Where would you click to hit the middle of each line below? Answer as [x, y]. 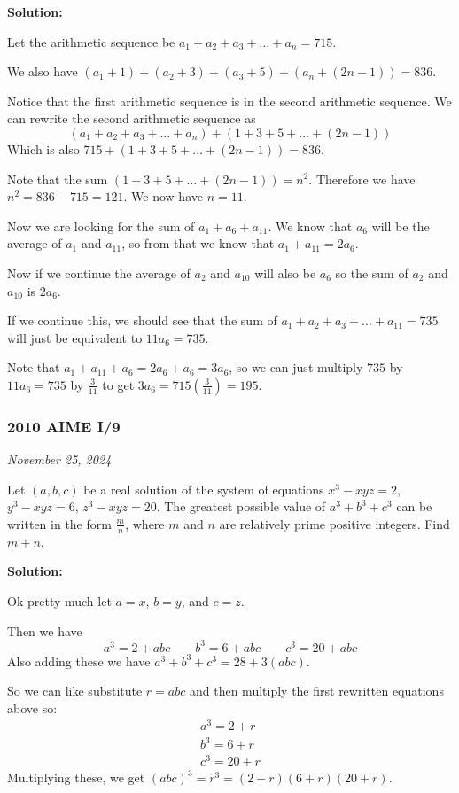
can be [414, 506]
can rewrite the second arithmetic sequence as [132, 118]
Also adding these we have [79, 661]
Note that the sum [58, 179]
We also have [43, 71]
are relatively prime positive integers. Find [335, 523]
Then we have [45, 630]
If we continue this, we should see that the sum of [142, 320]
